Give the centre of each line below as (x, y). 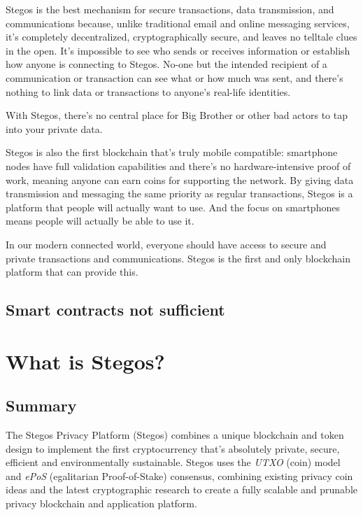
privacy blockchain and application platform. (101, 503)
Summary (41, 405)
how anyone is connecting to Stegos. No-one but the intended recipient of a (166, 64)
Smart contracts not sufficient (115, 310)
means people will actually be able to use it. (100, 221)
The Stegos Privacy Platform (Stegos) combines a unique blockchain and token (175, 435)
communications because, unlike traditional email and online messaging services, (178, 23)
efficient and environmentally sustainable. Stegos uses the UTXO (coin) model (173, 462)
